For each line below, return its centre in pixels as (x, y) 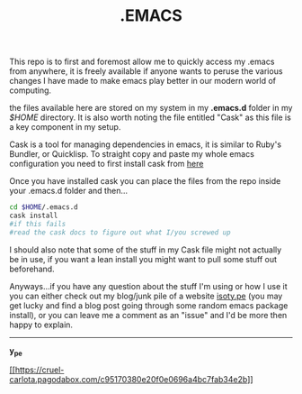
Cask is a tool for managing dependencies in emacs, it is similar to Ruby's (145, 144)
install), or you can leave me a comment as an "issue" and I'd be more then (148, 315)
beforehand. (32, 269)
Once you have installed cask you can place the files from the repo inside (145, 181)
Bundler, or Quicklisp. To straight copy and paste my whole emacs (132, 154)
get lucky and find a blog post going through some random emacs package (149, 305)
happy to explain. (41, 325)
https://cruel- (40, 370)
